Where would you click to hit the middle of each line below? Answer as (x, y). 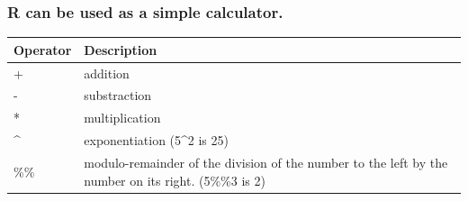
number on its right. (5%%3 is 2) (175, 180)
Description (121, 49)
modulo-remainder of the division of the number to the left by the (266, 162)
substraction (118, 95)
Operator (43, 49)
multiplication (122, 118)
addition (107, 73)
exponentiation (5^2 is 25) (156, 140)
